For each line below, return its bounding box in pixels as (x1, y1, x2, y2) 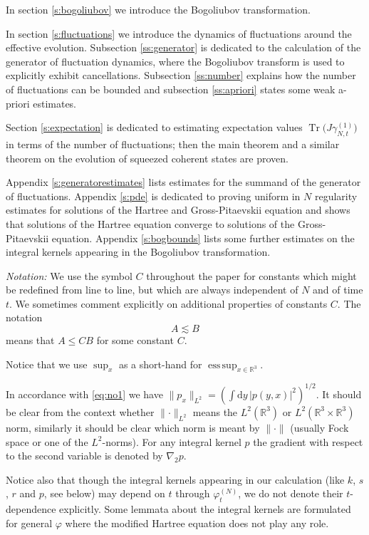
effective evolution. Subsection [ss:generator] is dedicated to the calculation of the (6, 40, 361, 55)
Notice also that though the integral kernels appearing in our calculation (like (6, 472, 345, 487)
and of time (313, 282, 363, 297)
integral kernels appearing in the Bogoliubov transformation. (6, 244, 271, 259)
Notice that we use (6, 356, 88, 371)
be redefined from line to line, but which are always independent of (6, 282, 298, 297)
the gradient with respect (253, 434, 363, 449)
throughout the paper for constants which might (146, 268, 357, 283)
